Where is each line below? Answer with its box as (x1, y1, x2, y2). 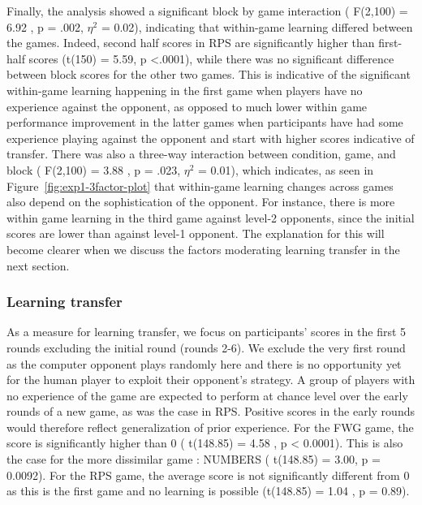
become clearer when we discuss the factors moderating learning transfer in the (6, 240, 400, 257)
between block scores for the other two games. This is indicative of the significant (6, 66, 411, 83)
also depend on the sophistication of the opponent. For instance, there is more (6, 193, 395, 210)
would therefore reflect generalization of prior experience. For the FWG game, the (6, 418, 414, 435)
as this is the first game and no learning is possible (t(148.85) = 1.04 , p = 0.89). (6, 482, 410, 499)
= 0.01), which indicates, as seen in (198, 161, 374, 178)
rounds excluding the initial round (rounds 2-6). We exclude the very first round (6, 339, 406, 356)
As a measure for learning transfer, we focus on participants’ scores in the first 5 (6, 323, 407, 340)
